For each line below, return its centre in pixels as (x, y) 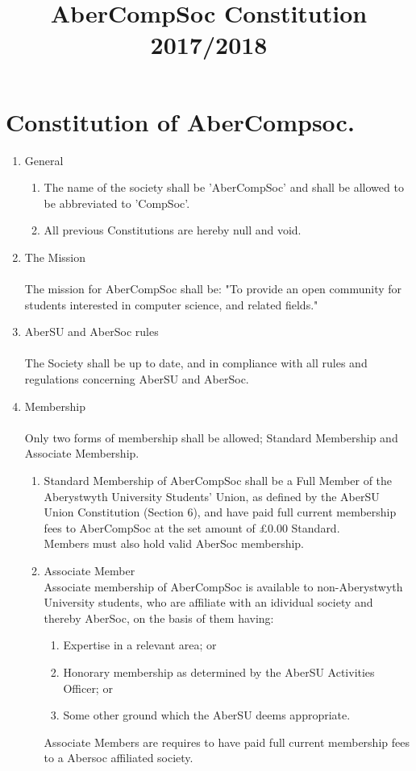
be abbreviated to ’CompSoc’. (117, 203)
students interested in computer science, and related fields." (171, 304)
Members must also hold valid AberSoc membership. (174, 543)
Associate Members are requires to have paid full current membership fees (227, 742)
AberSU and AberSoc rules (92, 332)
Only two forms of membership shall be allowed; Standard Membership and (211, 437)
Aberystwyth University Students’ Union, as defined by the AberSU (212, 496)
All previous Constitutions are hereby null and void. (173, 230)
